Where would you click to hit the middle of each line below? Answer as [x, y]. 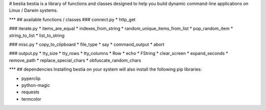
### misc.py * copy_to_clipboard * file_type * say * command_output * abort [87, 44]
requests [30, 92]
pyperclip [31, 78]
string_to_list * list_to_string [37, 35]
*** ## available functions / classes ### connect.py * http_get [72, 19]
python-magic [36, 85]
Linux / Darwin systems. [33, 10]
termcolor [31, 99]
